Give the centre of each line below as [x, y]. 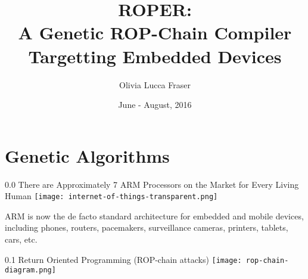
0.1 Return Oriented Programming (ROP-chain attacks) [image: [123, 259]
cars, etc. [21, 239]
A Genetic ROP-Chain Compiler [155, 32]
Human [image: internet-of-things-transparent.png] [111, 196]
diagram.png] [30, 270]
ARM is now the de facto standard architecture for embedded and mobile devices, [154, 216]
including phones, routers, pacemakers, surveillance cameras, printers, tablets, [147, 227]
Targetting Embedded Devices [155, 56]
